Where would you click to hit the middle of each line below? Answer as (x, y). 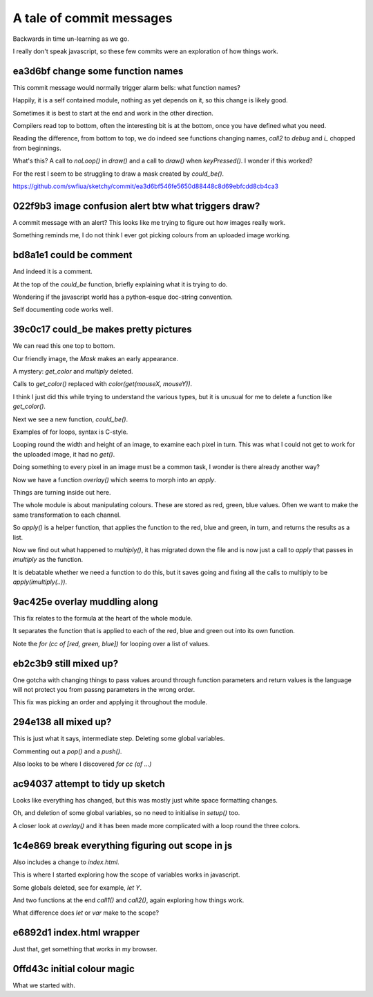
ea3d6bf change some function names (98, 71)
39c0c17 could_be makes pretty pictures (103, 330)
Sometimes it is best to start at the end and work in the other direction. (113, 113)
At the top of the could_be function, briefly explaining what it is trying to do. (120, 284)
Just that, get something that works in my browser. (85, 949)
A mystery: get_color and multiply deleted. (73, 372)
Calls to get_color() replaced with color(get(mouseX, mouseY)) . (103, 384)
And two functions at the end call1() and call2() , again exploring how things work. (128, 900)
